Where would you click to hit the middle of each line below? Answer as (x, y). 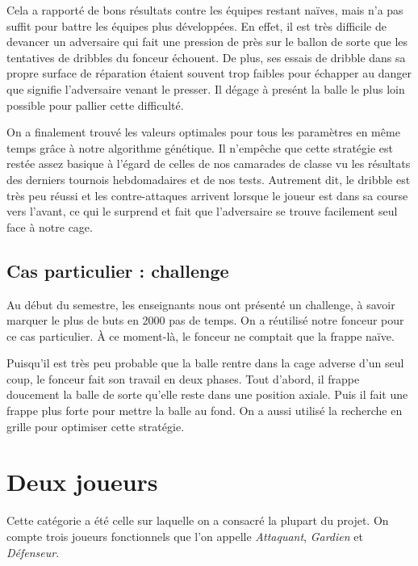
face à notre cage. (50, 226)
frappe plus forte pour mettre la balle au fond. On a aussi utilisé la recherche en (205, 411)
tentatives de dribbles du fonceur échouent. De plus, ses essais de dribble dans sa (206, 57)
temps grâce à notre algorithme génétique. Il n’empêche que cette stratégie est (200, 147)
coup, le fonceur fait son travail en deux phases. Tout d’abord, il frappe (183, 378)
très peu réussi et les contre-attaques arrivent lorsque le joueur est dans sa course (207, 195)
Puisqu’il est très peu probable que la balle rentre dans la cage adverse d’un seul (205, 363)
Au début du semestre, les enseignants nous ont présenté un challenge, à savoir (201, 304)
